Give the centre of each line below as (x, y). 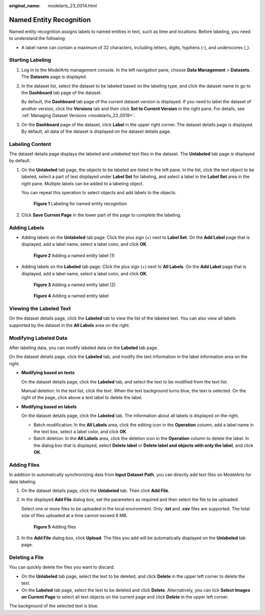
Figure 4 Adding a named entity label (71, 296)
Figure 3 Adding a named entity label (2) (75, 285)
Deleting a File (26, 557)
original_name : (25, 6)
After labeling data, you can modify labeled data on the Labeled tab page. (84, 348)
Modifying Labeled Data (38, 338)
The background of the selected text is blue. (54, 606)
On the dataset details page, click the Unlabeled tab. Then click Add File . (95, 490)
